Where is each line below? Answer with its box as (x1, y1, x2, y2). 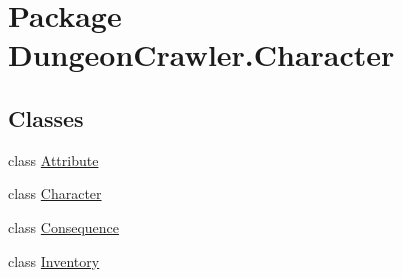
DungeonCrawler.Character (8, 34, 395, 75)
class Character (8, 183, 102, 204)
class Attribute (8, 149, 99, 170)
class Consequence (8, 216, 120, 237)
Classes (8, 102, 84, 133)
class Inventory (8, 250, 100, 271)
